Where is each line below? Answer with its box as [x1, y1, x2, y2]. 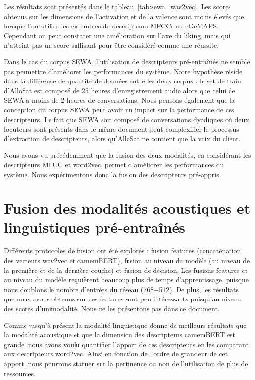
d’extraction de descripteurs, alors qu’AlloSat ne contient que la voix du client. [4, 133, 241, 143]
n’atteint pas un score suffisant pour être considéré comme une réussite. [4, 40, 219, 50]
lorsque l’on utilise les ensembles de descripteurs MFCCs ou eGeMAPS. [4, 21, 219, 31]
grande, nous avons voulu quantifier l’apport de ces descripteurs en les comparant [4, 339, 249, 349]
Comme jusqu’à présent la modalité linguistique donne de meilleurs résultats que [4, 320, 247, 330]
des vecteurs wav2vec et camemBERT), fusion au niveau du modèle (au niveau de [4, 255, 250, 265]
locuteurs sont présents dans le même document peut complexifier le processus [4, 124, 239, 134]
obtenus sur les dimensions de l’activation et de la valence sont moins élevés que [4, 11, 244, 21]
